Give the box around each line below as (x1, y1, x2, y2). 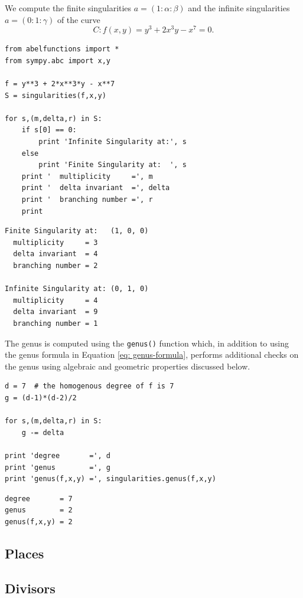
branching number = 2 (13, 261, 98, 270)
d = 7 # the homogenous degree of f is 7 (5, 382, 174, 391)
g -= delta (21, 428, 64, 437)
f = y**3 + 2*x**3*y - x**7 (5, 80, 115, 89)
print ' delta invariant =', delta (21, 184, 170, 192)
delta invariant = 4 (13, 250, 98, 259)
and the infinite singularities (188, 2, 290, 14)
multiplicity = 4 (13, 296, 98, 305)
